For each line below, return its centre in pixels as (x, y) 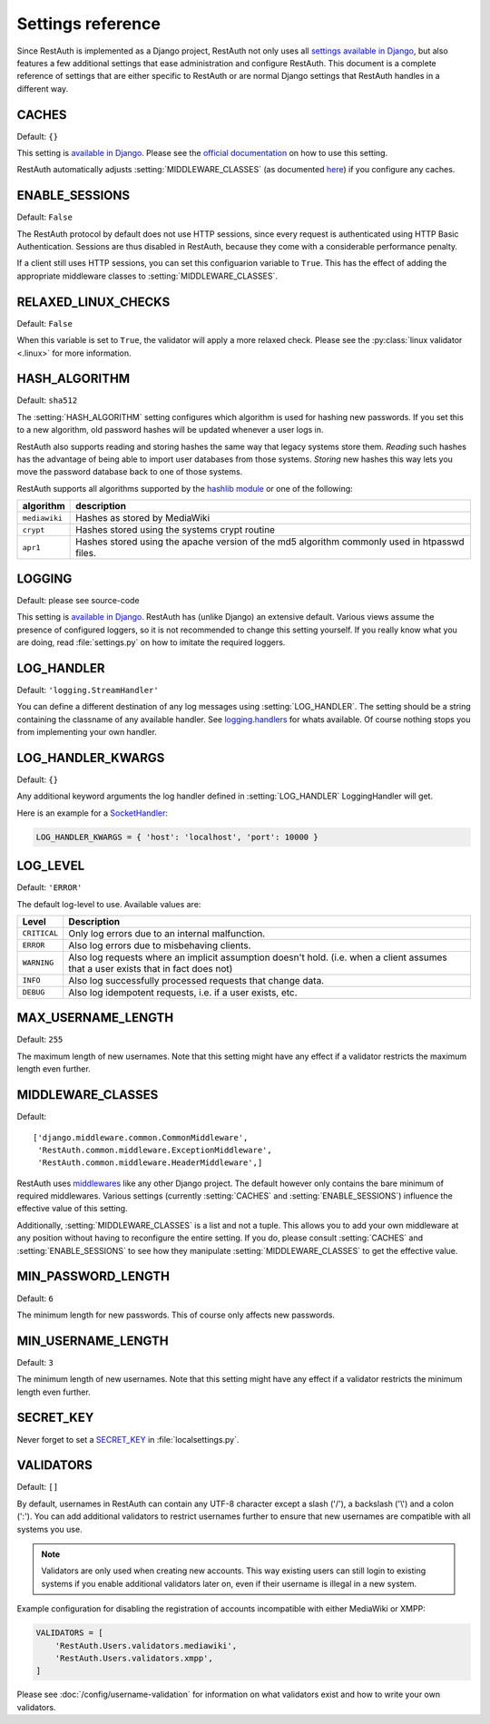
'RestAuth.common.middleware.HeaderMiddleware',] (150, 1163)
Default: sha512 (47, 400)
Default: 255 (40, 1040)
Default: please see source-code (78, 600)
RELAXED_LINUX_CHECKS (93, 302)
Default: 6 (35, 1298)
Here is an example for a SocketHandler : (92, 813)
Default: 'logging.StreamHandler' (88, 690)
